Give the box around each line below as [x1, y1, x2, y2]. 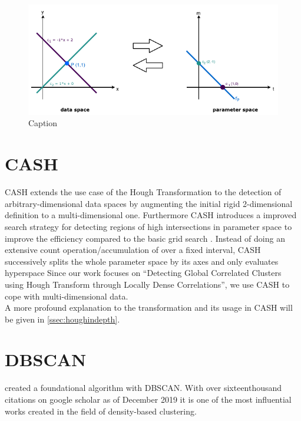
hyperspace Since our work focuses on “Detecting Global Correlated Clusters [5, 267, 282, 279]
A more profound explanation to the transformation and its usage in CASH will [5, 301, 293, 314]
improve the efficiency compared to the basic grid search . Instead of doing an [5, 232, 285, 244]
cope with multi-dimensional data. [5, 290, 128, 302]
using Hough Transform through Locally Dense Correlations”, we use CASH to [5, 278, 290, 290]
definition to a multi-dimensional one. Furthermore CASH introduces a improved [5, 209, 297, 221]
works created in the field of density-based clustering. [5, 404, 197, 417]
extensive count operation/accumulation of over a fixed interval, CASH [5, 244, 261, 256]
